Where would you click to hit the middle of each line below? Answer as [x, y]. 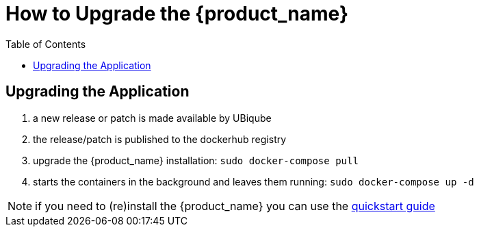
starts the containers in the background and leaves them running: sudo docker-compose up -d [254, 181]
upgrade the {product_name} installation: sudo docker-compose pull [196, 160]
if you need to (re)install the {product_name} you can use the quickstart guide [235, 206]
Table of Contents [46, 44]
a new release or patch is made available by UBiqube [152, 118]
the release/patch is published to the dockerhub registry [160, 139]
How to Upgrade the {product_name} [177, 14]
